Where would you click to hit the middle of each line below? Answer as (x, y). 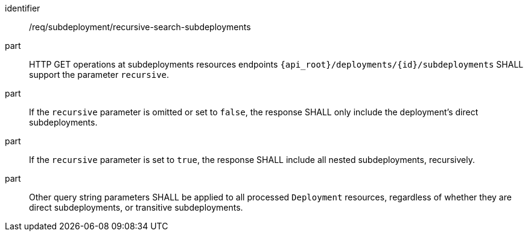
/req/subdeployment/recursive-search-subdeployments (140, 27)
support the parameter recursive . (99, 75)
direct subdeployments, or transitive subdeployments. (136, 207)
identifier (23, 8)
